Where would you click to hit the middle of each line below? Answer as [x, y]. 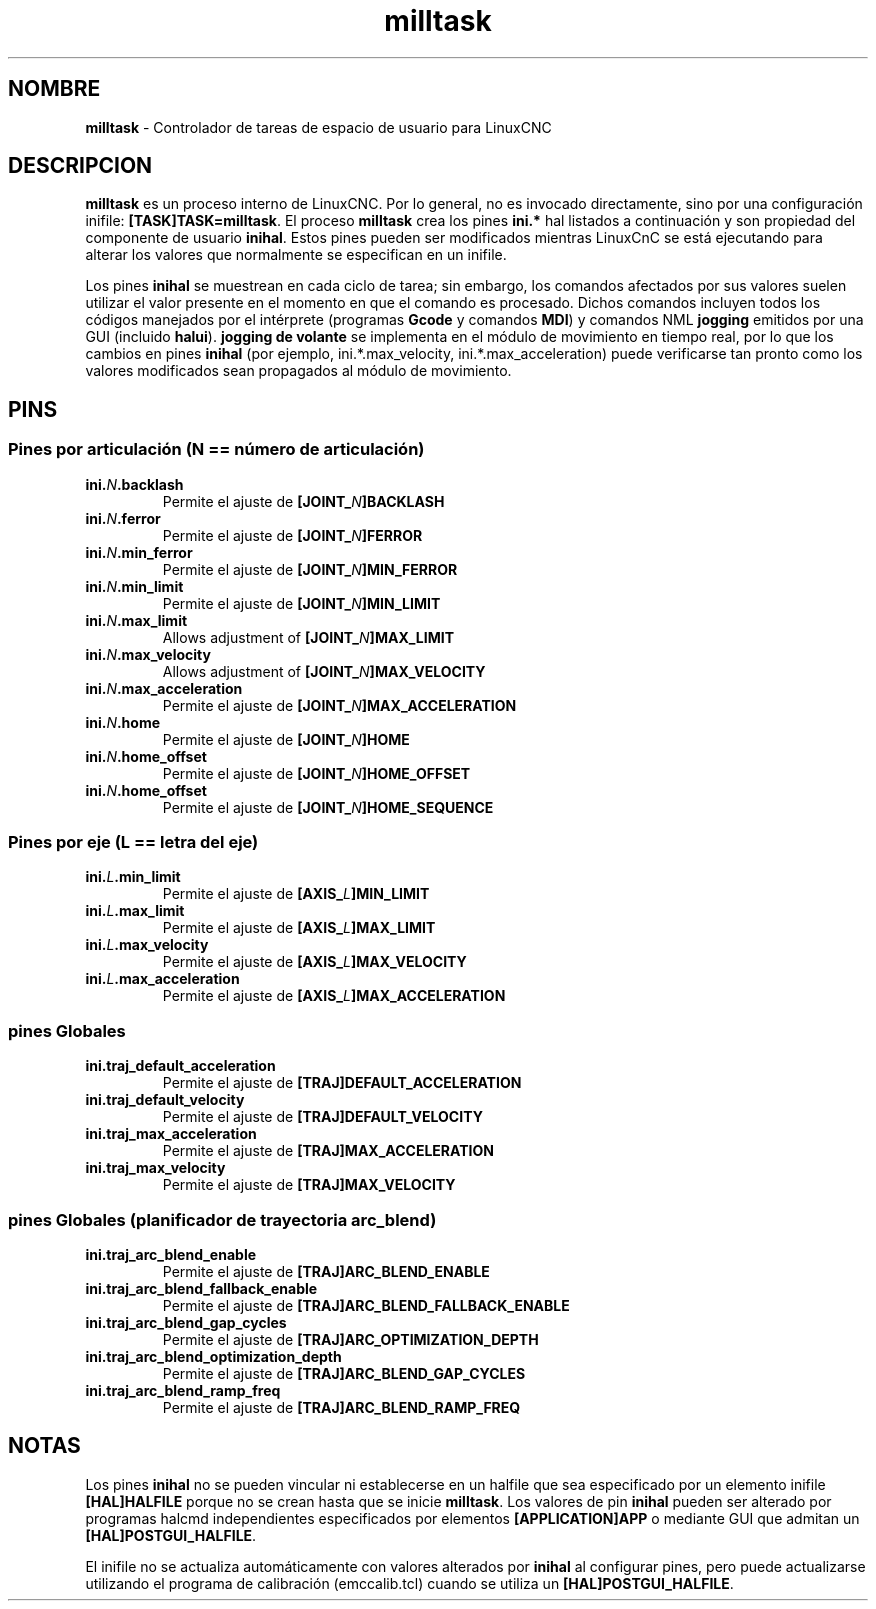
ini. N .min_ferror [139, 552]
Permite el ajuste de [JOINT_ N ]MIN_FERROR [310, 569]
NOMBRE [54, 89]
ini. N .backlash [134, 484]
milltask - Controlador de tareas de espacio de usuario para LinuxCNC [318, 127]
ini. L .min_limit [133, 877]
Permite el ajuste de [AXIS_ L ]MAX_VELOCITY [314, 962]
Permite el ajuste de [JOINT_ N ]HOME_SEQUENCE [328, 807]
